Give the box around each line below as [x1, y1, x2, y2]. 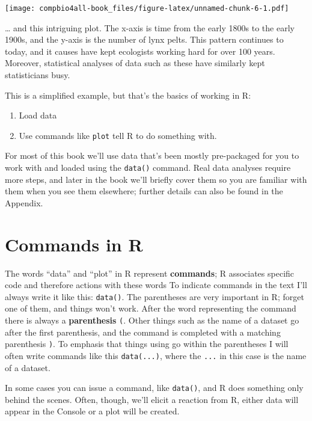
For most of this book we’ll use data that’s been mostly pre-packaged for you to [5, 149, 299, 162]
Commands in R [5, 232, 143, 256]
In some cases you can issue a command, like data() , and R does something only [5, 381, 304, 394]
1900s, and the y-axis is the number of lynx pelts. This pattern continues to [5, 33, 284, 46]
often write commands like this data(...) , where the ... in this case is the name [5, 349, 307, 361]
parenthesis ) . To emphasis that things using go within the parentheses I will [5, 337, 289, 350]
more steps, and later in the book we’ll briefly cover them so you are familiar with [5, 173, 307, 185]
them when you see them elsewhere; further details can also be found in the [5, 185, 283, 197]
